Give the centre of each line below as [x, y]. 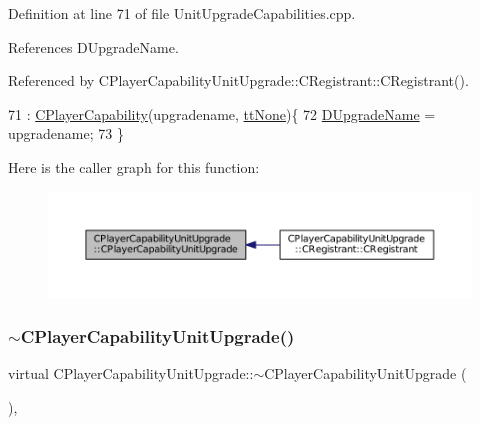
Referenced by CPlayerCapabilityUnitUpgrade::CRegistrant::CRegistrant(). [238, 80]
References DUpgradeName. [93, 46]
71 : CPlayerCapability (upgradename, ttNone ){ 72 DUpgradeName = [222, 113]
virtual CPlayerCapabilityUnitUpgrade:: [131, 373]
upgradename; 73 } [66, 133]
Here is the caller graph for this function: [134, 166]
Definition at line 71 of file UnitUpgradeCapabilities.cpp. [182, 13]
